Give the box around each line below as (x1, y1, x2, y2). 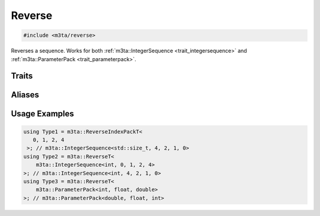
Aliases (11, 90, 40, 100)
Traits (11, 71, 33, 81)
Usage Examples (11, 109, 74, 119)
